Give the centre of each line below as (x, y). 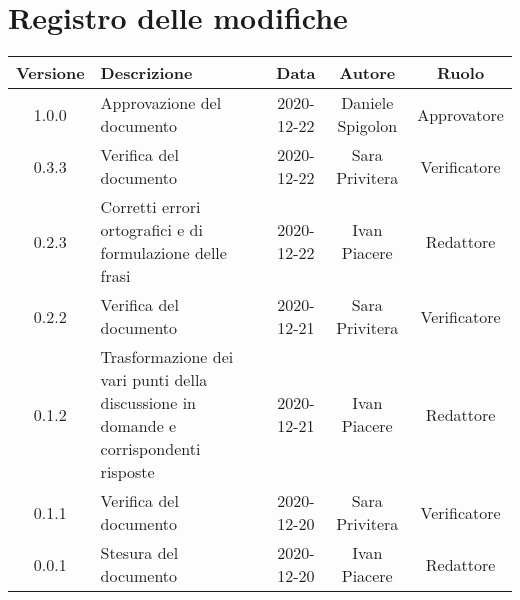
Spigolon (367, 126)
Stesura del (139, 553)
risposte (127, 472)
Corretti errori (150, 207)
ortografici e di (151, 230)
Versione (50, 73)
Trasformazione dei (167, 357)
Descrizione (146, 73)
